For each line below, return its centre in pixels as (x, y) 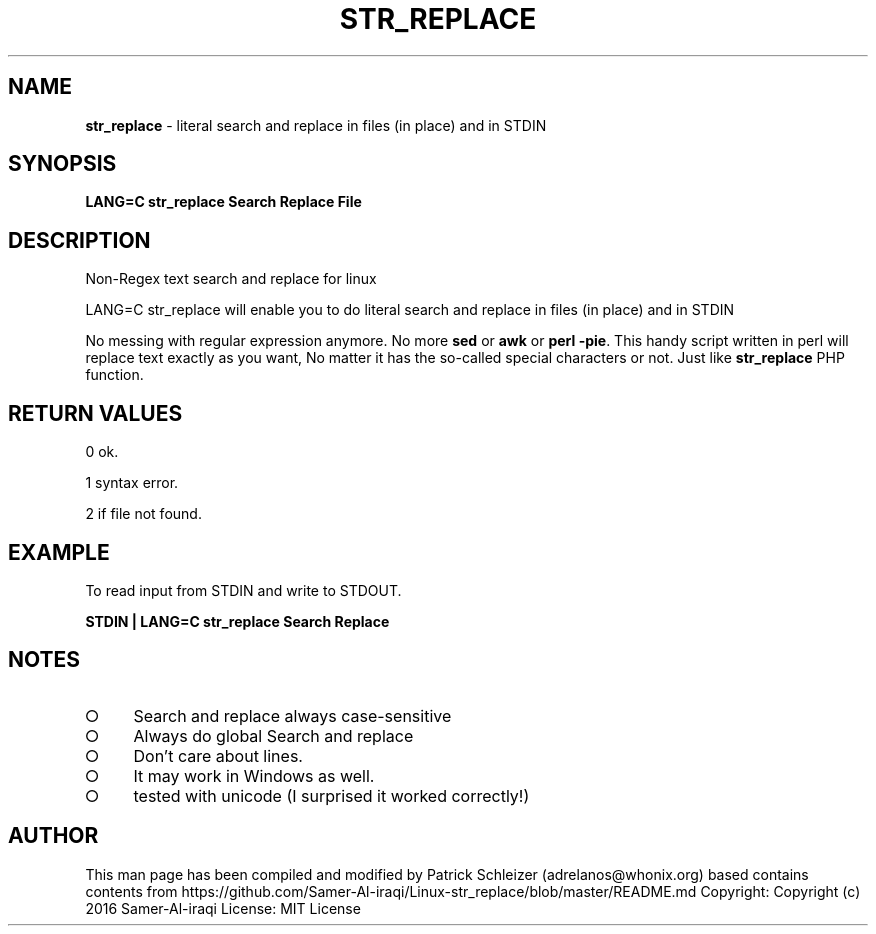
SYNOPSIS (62, 164)
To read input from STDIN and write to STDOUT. (243, 590)
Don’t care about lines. (218, 755)
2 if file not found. (143, 514)
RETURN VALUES (95, 413)
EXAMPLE (59, 552)
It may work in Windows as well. (254, 775)
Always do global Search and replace (273, 735)
